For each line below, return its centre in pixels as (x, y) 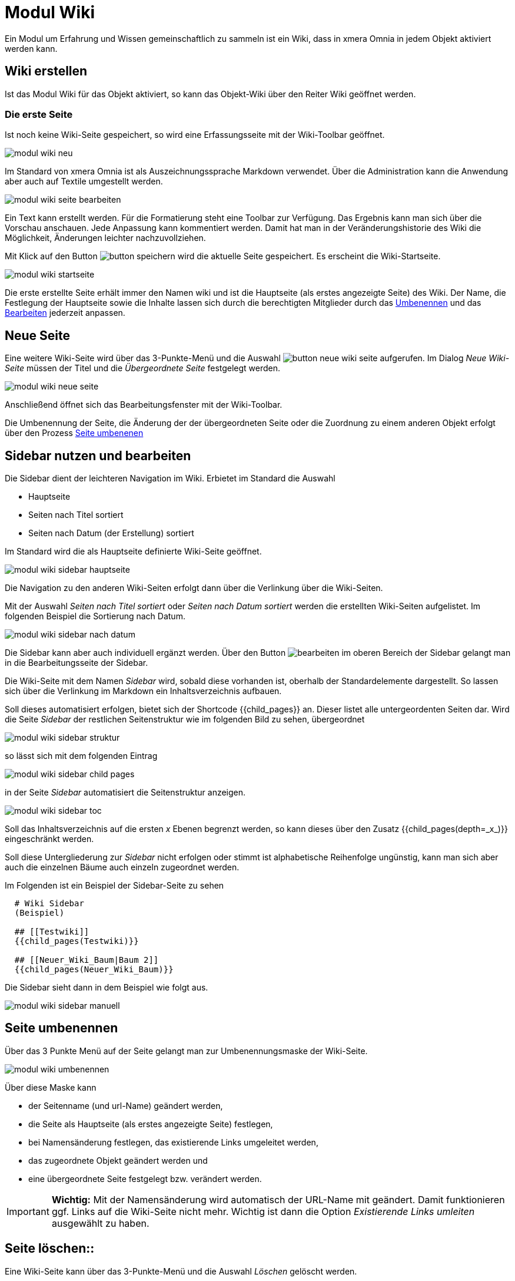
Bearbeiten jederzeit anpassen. (65, 313)
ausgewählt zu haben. (100, 1223)
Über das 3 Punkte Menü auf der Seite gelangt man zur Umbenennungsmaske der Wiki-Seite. (186, 1051)
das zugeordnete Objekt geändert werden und (118, 1160)
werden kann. (31, 48)
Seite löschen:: (50, 1249)
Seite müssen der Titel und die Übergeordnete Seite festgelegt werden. (143, 368)
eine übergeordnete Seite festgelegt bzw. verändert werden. (145, 1178)
